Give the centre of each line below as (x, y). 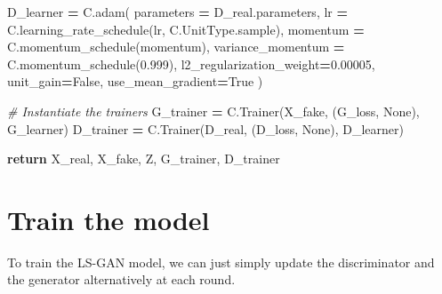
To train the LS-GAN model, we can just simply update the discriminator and (221, 262)
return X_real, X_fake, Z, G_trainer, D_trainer (144, 159)
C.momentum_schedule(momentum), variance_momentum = (176, 47)
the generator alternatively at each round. (121, 279)
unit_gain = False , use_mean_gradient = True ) (135, 81)
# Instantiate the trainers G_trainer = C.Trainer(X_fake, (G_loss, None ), (213, 111)
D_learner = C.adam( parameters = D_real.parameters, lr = (178, 12)
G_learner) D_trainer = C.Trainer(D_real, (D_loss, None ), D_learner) (206, 128)
